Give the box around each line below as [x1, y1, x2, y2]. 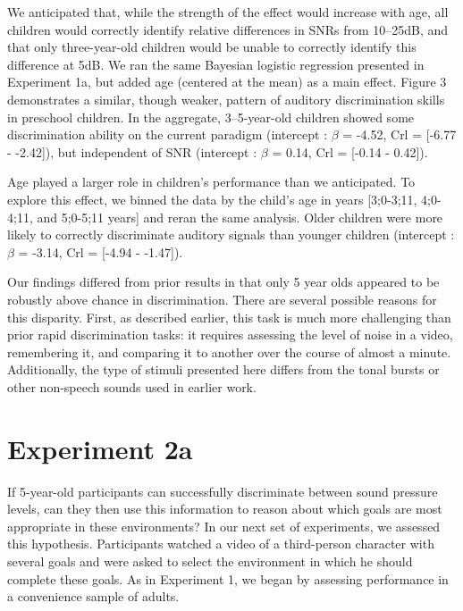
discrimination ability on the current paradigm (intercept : [7, 125, 328, 144]
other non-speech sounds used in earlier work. [7, 377, 257, 396]
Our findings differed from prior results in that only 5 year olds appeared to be [7, 272, 440, 291]
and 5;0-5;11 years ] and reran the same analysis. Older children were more [37, 207, 443, 226]
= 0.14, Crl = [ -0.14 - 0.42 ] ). [272, 142, 428, 161]
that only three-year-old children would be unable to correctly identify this [7, 38, 417, 56]
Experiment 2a [7, 430, 193, 466]
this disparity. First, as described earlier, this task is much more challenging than [7, 307, 451, 326]
